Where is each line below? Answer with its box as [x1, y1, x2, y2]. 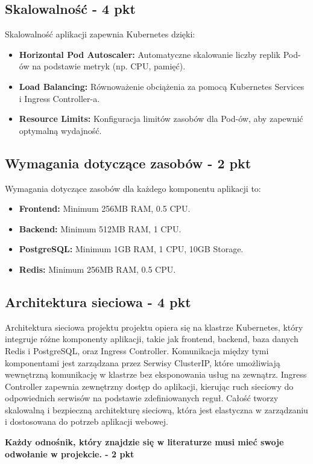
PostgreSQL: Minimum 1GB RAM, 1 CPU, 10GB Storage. [19, 243, 244, 255]
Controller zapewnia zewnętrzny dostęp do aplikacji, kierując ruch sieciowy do [5, 380, 294, 392]
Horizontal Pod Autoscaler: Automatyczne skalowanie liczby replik [19, 48, 280, 60]
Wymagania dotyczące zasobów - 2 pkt [5, 153, 251, 172]
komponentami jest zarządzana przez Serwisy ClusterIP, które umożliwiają [5, 356, 280, 369]
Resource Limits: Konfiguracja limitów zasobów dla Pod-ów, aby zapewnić [19, 112, 303, 125]
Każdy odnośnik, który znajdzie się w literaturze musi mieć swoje [5, 436, 284, 448]
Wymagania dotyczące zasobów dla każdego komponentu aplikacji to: [5, 182, 261, 194]
